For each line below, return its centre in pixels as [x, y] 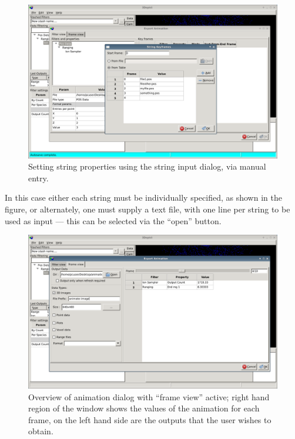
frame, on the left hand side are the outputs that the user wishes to [150, 419]
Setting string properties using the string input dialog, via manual [147, 166]
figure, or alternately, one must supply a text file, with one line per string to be [147, 209]
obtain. [41, 431]
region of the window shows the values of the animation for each [144, 408]
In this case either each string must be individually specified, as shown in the [143, 197]
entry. [38, 178]
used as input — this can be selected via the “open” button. [113, 220]
